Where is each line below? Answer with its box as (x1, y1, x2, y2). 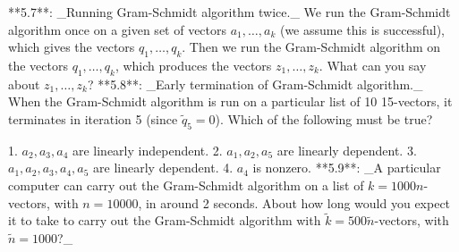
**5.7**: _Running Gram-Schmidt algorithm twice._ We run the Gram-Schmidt (8, 3, 451, 21)
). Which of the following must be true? (215, 109, 433, 128)
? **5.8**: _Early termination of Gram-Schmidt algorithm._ (87, 74, 423, 93)
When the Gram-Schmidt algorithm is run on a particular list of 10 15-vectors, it (8, 92, 453, 111)
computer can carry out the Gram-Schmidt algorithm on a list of (8, 175, 364, 194)
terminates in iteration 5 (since (8, 109, 178, 128)
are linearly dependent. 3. (276, 140, 417, 159)
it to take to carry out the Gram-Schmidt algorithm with (8, 211, 321, 230)
